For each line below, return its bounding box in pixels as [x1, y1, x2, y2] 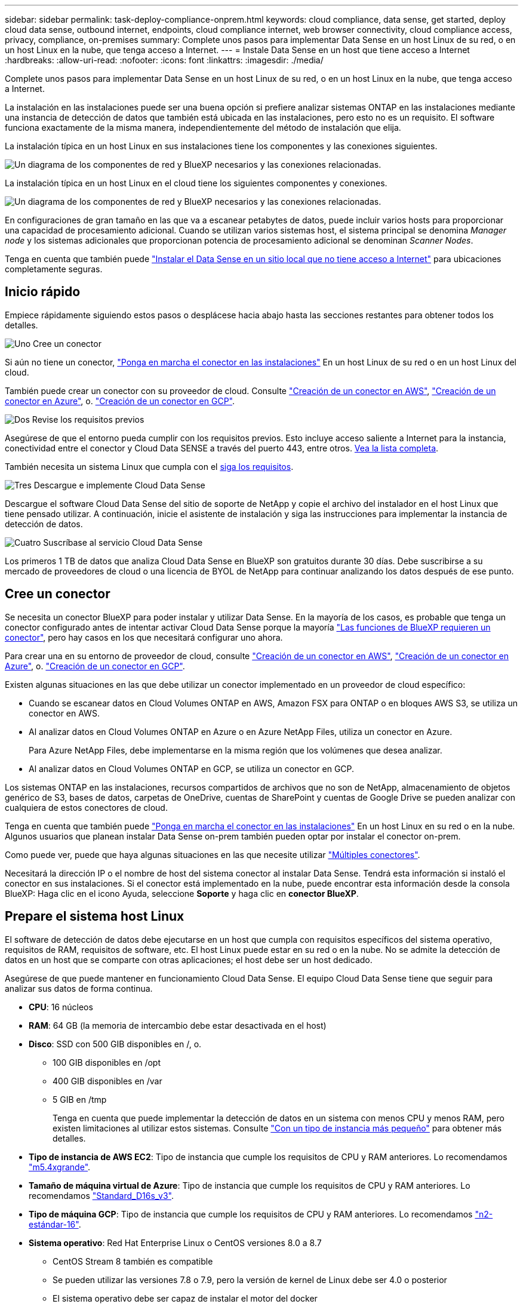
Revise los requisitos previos [32, 414, 144, 425]
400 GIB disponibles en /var [53, 1075, 162, 1086]
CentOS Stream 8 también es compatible [53, 1256, 213, 1266]
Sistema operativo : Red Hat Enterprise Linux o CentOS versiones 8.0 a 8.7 [29, 1237, 322, 1248]
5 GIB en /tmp [53, 1094, 107, 1105]
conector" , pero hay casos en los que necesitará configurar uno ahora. [5, 632, 283, 642]
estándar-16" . [29, 1219, 81, 1229]
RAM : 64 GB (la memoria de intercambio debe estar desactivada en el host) [29, 1020, 327, 1031]
